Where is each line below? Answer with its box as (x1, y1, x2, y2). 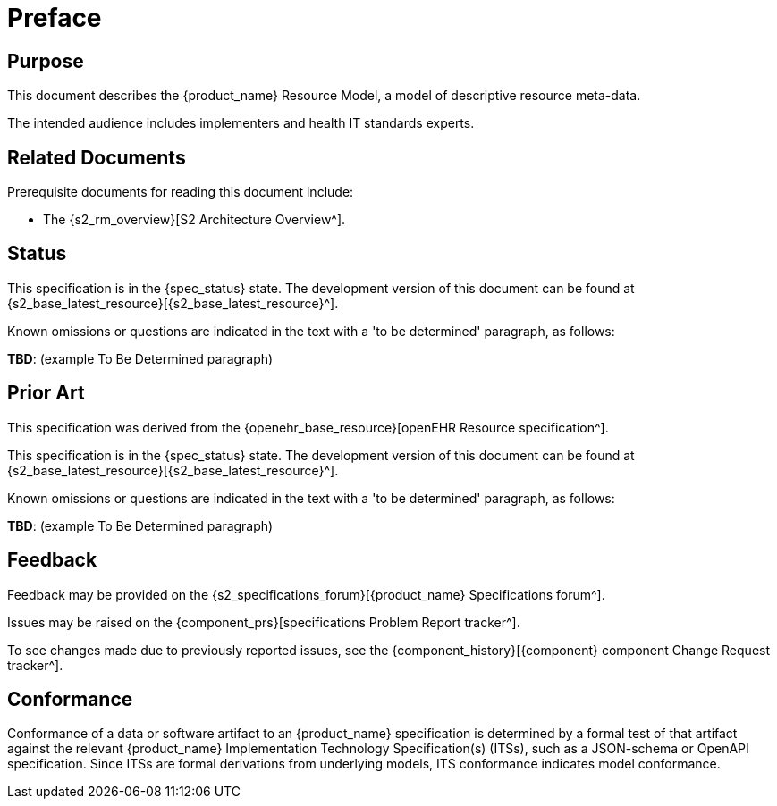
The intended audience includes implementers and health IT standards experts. (7, 115, 475, 131)
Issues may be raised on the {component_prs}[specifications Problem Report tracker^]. (7, 614, 520, 630)
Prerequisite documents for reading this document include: (7, 184, 354, 200)
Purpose (7, 49, 84, 72)
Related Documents (7, 146, 186, 169)
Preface (7, 3, 102, 33)
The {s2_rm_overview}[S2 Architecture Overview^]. (43, 212, 346, 228)
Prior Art (7, 382, 85, 405)
